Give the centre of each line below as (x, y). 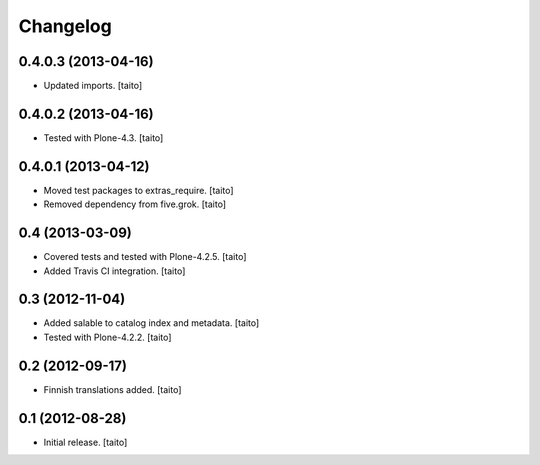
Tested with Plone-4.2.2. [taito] (107, 337)
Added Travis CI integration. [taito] (114, 271)
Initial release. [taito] (85, 442)
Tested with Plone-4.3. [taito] (103, 137)
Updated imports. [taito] (93, 86)
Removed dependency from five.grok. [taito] (135, 204)
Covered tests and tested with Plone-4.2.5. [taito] (145, 257)
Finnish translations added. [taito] (112, 389)
